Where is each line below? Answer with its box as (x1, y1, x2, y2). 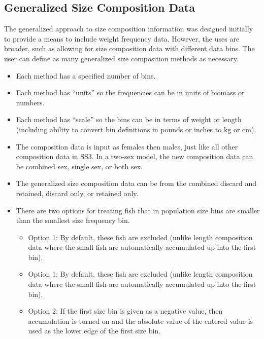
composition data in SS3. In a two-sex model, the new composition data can (16, 151, 253, 162)
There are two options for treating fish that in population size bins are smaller (16, 205, 260, 215)
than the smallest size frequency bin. (16, 215, 130, 225)
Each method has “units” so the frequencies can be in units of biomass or (16, 87, 245, 98)
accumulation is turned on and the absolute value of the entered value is (28, 315, 253, 326)
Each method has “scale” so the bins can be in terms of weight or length (16, 114, 242, 125)
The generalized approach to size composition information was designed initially (4, 23, 253, 34)
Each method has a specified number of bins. (16, 70, 156, 81)
